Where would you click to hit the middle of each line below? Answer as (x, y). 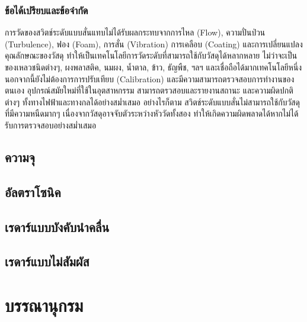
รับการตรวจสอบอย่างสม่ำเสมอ (51, 125)
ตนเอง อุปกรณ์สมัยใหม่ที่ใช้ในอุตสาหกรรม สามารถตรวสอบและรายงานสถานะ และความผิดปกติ (149, 90)
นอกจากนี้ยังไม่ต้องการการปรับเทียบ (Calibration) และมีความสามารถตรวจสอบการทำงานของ (150, 78)
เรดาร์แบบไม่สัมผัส (47, 261)
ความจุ (20, 157)
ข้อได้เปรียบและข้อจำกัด (47, 10)
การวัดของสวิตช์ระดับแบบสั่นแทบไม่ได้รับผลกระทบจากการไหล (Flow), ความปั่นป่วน (135, 32)
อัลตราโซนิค (33, 191)
